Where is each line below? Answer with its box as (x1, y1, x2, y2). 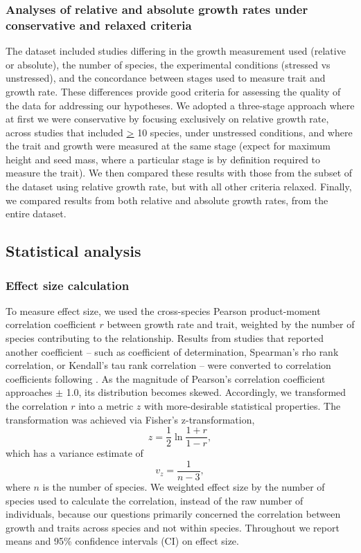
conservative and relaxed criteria (6, 16, 192, 33)
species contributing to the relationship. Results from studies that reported (6, 331, 324, 345)
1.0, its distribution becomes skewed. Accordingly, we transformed (66, 385, 346, 399)
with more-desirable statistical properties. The (144, 399, 341, 413)
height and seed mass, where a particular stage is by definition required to (6, 152, 321, 166)
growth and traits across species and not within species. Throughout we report (6, 520, 340, 534)
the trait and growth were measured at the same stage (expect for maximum (6, 138, 331, 153)
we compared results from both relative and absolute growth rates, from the (6, 192, 328, 207)
